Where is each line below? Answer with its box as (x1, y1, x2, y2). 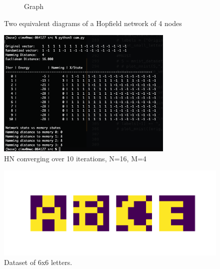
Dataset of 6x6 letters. (4, 257, 72, 267)
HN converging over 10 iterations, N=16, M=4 (4, 153, 146, 163)
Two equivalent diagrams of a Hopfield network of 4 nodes (4, 18, 182, 28)
